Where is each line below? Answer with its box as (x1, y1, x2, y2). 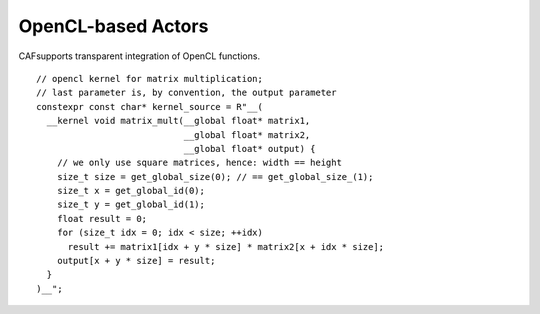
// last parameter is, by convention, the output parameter (36, 87, 337, 99)
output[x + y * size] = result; (56, 255, 216, 267)
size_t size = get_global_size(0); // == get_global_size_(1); (56, 171, 374, 182)
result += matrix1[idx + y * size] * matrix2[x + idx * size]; (67, 241, 385, 252)
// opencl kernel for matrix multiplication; (36, 73, 264, 84)
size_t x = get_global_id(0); (56, 185, 205, 197)
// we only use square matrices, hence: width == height (56, 157, 342, 169)
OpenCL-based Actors (18, 15, 209, 37)
